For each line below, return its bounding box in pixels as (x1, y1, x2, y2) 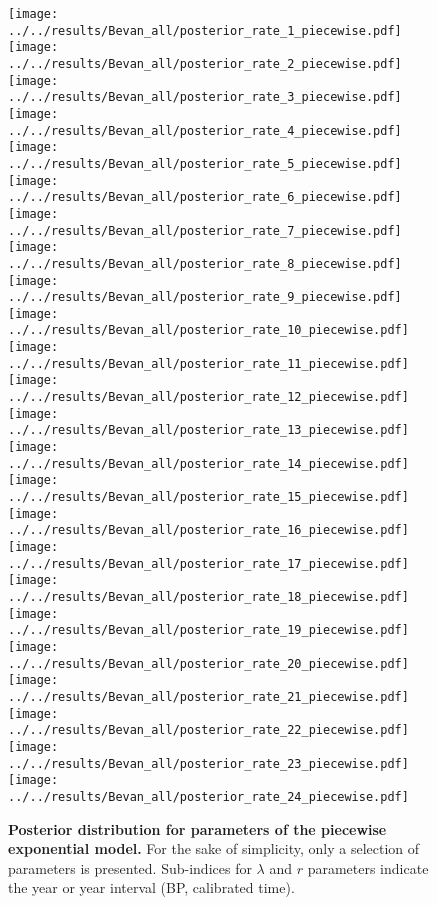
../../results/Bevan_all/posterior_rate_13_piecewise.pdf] (8, 423, 409, 438)
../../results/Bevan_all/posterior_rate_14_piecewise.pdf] (8, 456, 409, 471)
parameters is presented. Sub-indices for (8, 857, 252, 878)
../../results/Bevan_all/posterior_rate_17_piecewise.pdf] (8, 556, 409, 571)
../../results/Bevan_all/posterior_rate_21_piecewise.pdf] (8, 689, 409, 704)
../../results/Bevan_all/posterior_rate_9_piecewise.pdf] (8, 290, 402, 305)
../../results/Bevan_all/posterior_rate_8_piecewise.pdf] (8, 256, 402, 271)
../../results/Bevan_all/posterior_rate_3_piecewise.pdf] (8, 90, 402, 105)
